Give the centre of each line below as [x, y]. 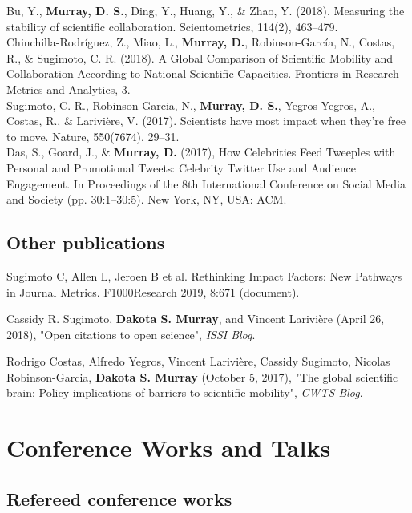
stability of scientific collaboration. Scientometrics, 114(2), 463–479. [172, 26]
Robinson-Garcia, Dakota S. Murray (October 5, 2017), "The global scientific [202, 376]
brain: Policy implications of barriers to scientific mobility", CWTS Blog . [185, 392]
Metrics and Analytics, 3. [69, 89]
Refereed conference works [119, 498]
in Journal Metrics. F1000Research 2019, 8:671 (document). [153, 291]
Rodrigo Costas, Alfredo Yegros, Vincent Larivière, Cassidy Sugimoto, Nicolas [198, 361]
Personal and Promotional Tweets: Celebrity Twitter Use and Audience [181, 167]
